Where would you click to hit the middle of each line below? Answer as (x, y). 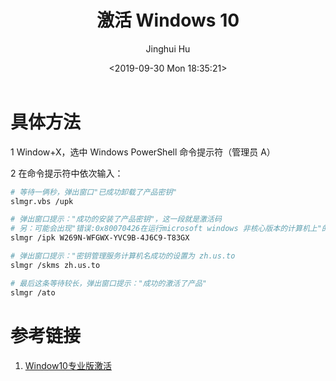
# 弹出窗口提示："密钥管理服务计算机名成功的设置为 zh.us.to (123, 256)
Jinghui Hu (168, 48)
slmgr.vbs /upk (42, 201)
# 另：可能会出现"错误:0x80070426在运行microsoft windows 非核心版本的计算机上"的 (170, 229)
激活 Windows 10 (168, 20)
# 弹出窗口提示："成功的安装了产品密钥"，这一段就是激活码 (116, 219)
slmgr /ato (33, 292)
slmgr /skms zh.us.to (55, 265)
